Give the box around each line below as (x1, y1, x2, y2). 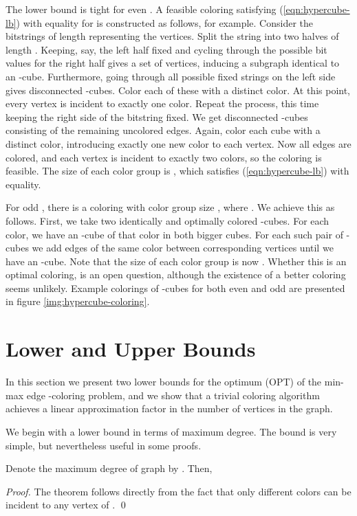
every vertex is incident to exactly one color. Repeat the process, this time (6, 96, 319, 111)
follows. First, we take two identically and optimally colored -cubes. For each (6, 213, 329, 227)
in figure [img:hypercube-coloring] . (6, 294, 150, 309)
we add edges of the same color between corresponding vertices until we (32, 240, 334, 255)
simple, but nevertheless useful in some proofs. (6, 438, 202, 452)
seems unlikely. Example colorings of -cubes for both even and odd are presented (6, 280, 345, 295)
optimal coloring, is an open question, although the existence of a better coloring (6, 267, 346, 282)
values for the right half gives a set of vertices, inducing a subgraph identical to (6, 56, 340, 70)
